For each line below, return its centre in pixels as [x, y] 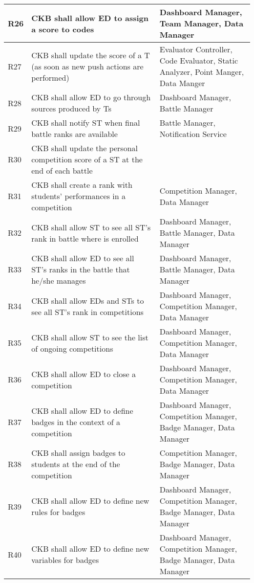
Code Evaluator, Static [199, 60]
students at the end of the [76, 464]
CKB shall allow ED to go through [91, 97]
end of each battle [62, 170]
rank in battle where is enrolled [85, 238]
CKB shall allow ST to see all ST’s [91, 227]
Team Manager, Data [201, 23]
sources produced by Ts [72, 108]
